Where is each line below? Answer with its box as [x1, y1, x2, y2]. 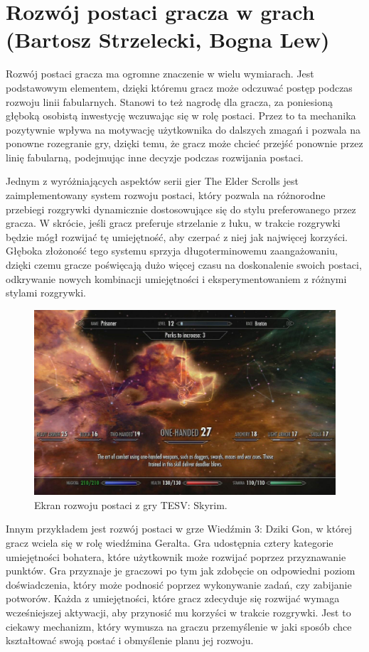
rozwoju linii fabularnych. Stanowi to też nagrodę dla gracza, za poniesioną [6, 94, 333, 109]
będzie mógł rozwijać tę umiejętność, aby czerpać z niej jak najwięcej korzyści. [6, 229, 348, 244]
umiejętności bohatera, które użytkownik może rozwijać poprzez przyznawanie [6, 549, 346, 564]
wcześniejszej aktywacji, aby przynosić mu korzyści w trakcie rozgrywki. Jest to [6, 605, 351, 619]
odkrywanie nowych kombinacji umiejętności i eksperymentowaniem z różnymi [6, 271, 347, 286]
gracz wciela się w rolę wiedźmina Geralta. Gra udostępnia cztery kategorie [6, 535, 333, 550]
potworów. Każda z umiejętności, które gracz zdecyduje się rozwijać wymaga [6, 591, 340, 606]
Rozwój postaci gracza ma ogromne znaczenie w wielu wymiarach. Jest [6, 66, 314, 81]
